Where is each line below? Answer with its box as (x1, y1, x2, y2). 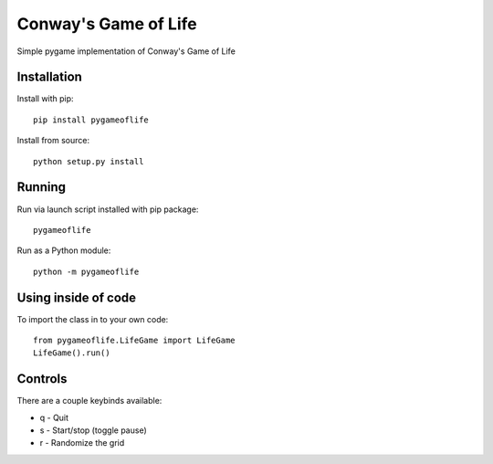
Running (16, 179, 67, 195)
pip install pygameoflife (33, 114, 150, 125)
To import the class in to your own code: (16, 313, 169, 324)
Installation (16, 69, 82, 85)
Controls (16, 371, 68, 387)
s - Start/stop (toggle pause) (39, 425, 148, 436)
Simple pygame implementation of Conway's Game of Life (16, 46, 236, 57)
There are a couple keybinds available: (16, 395, 163, 406)
